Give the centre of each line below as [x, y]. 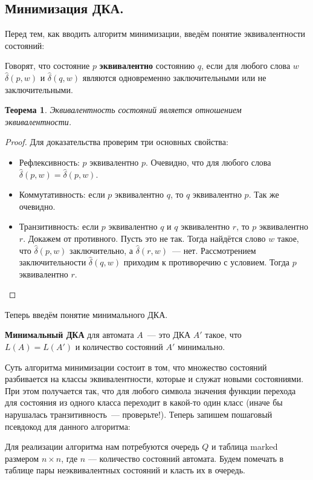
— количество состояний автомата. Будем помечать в [186, 458]
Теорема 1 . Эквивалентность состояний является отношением [123, 110]
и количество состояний [119, 347]
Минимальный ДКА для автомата [69, 335]
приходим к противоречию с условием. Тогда [206, 262]
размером [22, 458]
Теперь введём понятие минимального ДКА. [86, 314]
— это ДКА [169, 335]
